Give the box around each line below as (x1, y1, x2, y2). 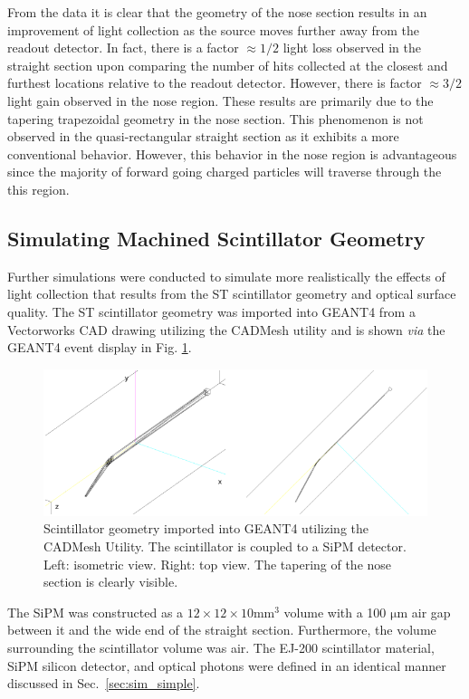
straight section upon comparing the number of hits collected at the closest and (7, 55, 448, 74)
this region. (7, 179, 70, 198)
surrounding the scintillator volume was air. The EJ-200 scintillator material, (7, 638, 435, 656)
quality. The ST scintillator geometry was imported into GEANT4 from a (7, 302, 416, 321)
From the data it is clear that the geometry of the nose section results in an (7, 3, 427, 21)
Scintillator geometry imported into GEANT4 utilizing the (43, 519, 369, 538)
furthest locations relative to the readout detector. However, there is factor (7, 73, 422, 92)
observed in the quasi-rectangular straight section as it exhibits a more (7, 127, 399, 146)
